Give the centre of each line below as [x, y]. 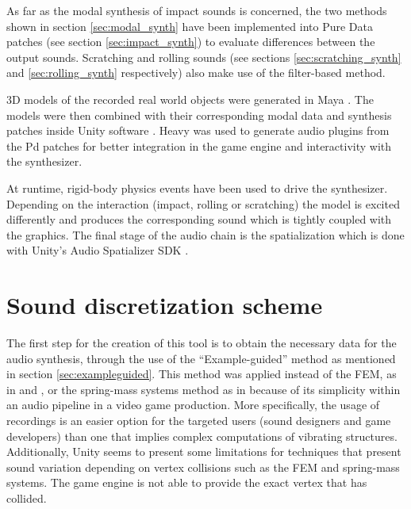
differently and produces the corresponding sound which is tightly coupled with [199, 219]
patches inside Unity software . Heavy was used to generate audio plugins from [198, 130]
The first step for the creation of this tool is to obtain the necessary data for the [202, 343]
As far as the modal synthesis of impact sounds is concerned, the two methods [197, 10]
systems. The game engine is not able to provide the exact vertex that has [187, 482]
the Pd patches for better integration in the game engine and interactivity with [199, 145]
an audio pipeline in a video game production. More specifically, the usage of [193, 405]
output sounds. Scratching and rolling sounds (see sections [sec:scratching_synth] [204, 57]
